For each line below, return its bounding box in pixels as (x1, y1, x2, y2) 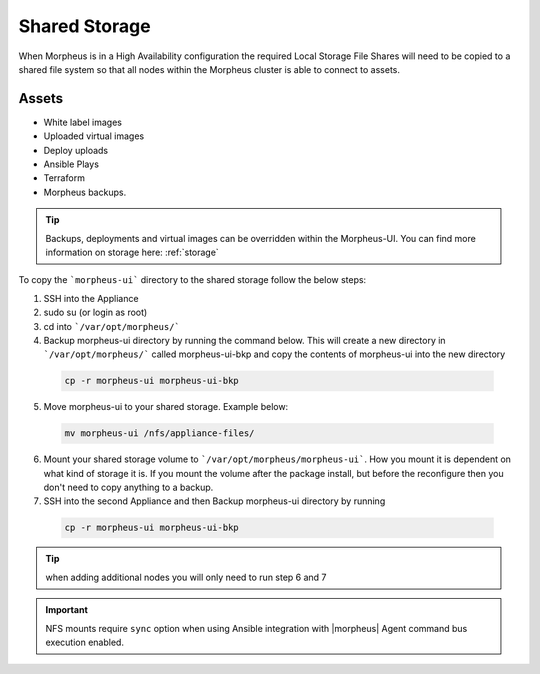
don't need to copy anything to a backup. (43, 481, 214, 494)
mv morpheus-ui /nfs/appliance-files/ (64, 428, 255, 439)
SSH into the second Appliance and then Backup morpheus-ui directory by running (43, 495, 386, 507)
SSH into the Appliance (43, 292, 139, 304)
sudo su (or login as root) (43, 306, 148, 319)
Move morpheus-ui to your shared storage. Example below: (43, 401, 289, 413)
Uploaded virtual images (43, 130, 145, 142)
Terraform (43, 172, 85, 184)
